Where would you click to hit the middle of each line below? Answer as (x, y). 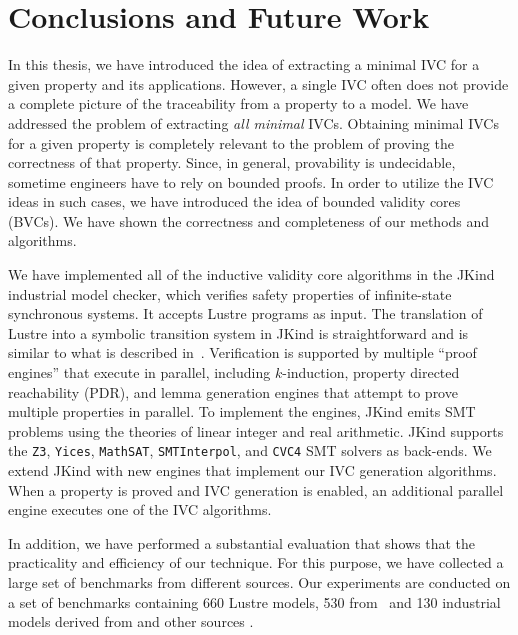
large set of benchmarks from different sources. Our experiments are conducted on (259, 582)
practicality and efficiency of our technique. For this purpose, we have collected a (256, 562)
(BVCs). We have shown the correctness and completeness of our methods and (249, 220)
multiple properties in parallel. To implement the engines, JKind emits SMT (242, 411)
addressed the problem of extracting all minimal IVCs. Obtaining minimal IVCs (253, 122)
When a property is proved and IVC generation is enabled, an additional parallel (256, 489)
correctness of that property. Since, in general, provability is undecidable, (232, 162)
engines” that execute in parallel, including (139, 372)
